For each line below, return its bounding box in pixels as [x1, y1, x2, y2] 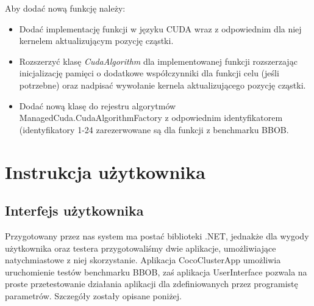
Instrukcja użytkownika [5, 159, 205, 184]
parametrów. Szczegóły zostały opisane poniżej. [5, 289, 182, 302]
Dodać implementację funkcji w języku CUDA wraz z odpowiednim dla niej [19, 22, 302, 35]
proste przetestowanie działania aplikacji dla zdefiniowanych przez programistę [5, 277, 298, 290]
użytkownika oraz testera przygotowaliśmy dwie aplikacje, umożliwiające [5, 241, 276, 254]
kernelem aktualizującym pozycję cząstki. [19, 34, 174, 47]
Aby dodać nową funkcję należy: [5, 2, 126, 14]
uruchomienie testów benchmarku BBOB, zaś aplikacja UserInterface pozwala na [5, 265, 307, 278]
